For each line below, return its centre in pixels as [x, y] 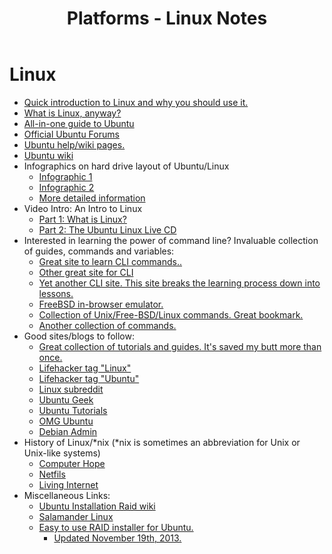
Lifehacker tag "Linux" [85, 368]
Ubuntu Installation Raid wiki [97, 506]
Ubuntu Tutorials [73, 410]
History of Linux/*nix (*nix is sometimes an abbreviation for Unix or [162, 442]
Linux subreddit [71, 389]
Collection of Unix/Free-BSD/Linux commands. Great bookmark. [171, 314]
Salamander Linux [76, 516]
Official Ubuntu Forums [71, 134]
